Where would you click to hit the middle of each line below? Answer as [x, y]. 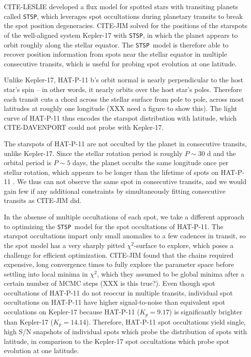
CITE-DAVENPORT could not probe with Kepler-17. [84, 127]
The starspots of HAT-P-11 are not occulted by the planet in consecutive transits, [125, 143]
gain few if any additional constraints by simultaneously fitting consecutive [115, 191]
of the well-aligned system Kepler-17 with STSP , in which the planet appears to [121, 35]
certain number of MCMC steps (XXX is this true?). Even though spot [110, 283]
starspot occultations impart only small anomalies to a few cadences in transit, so [125, 236]
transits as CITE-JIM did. [43, 200]
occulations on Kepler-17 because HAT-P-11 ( [72, 312]
